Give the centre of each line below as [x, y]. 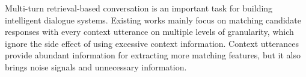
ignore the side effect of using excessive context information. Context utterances [152, 43]
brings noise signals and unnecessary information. [96, 66]
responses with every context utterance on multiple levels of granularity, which [149, 32]
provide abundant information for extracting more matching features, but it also [153, 55]
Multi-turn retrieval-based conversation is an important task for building [139, 8]
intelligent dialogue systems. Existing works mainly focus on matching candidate [153, 20]
